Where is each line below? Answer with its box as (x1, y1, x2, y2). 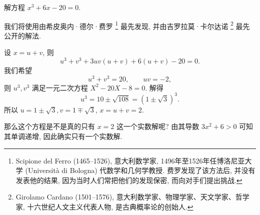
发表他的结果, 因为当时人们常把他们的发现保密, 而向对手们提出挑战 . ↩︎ (15, 174, 242, 185)
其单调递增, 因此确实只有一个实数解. (4, 131, 122, 141)
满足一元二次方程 (31, 82, 88, 92)
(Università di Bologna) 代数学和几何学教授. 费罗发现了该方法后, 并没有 (25, 165, 255, 175)
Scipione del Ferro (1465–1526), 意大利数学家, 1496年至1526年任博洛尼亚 (15, 155, 245, 165)
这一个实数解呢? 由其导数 (116, 121, 199, 131)
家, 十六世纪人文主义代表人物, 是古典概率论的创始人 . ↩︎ (15, 201, 193, 212)
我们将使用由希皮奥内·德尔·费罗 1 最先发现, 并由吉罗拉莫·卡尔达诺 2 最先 (4, 19, 250, 31)
